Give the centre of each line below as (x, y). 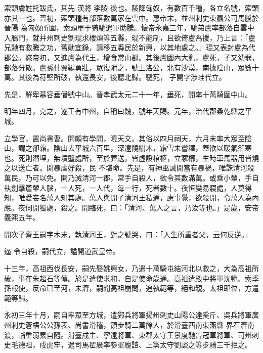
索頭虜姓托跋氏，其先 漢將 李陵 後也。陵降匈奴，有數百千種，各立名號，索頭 (131, 8)
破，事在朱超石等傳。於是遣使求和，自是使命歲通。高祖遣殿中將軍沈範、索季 (131, 278)
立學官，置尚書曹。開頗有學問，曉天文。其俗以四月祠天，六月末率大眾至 (124, 138)
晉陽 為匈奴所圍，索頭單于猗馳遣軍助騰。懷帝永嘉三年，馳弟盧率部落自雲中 (129, 28)
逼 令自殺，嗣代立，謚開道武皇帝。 (62, 251)
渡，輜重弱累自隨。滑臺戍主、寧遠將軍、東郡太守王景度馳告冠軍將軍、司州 (128, 335)
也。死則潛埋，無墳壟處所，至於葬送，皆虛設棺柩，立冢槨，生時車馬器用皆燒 (131, 158)
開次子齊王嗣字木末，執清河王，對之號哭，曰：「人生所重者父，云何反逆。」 (128, 234)
